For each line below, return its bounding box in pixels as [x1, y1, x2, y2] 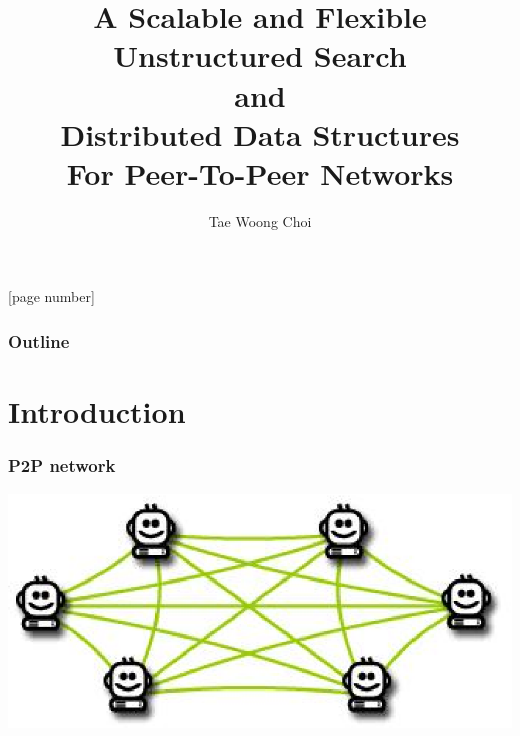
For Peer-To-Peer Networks [66, 152, 454, 193]
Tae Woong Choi [208, 210, 312, 231]
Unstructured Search [113, 35, 407, 76]
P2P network [8, 453, 116, 478]
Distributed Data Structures [60, 113, 460, 154]
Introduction [8, 391, 186, 432]
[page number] [8, 286, 95, 307]
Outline [8, 328, 70, 353]
